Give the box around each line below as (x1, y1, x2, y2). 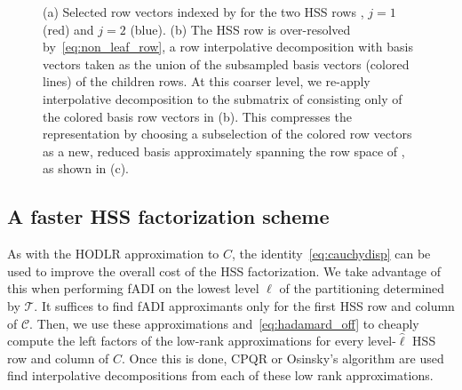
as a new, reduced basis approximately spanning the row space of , (43, 141, 405, 160)
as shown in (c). (43, 159, 129, 178)
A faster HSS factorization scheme (7, 203, 330, 230)
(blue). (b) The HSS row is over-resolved (130, 20, 351, 38)
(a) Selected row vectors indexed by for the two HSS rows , (43, 3, 364, 20)
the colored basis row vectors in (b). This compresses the (43, 107, 352, 125)
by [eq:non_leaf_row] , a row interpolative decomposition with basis (43, 37, 413, 56)
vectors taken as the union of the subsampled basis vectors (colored (43, 54, 410, 73)
